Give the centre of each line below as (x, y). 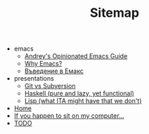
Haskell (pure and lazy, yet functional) (79, 93)
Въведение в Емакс (54, 71)
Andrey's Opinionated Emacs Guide (76, 56)
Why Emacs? (43, 64)
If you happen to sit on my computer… (69, 116)
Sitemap (115, 13)
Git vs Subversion (50, 86)
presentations (34, 79)
